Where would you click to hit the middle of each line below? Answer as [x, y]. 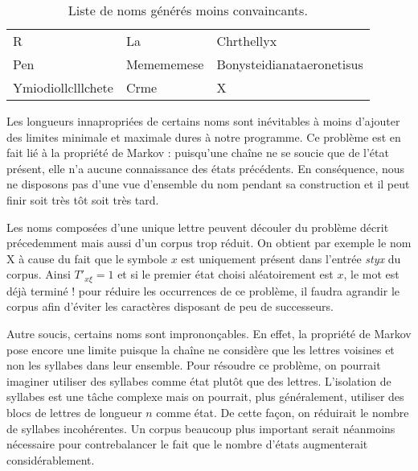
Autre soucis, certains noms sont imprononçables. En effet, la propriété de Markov [209, 333]
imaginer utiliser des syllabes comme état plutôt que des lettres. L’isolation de [199, 380]
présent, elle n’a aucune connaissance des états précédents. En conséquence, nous [206, 168]
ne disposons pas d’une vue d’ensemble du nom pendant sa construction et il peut [208, 184]
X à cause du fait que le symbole [87, 258]
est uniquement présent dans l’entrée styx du [291, 258]
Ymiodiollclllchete [63, 87]
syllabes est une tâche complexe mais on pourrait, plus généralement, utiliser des [205, 397]
